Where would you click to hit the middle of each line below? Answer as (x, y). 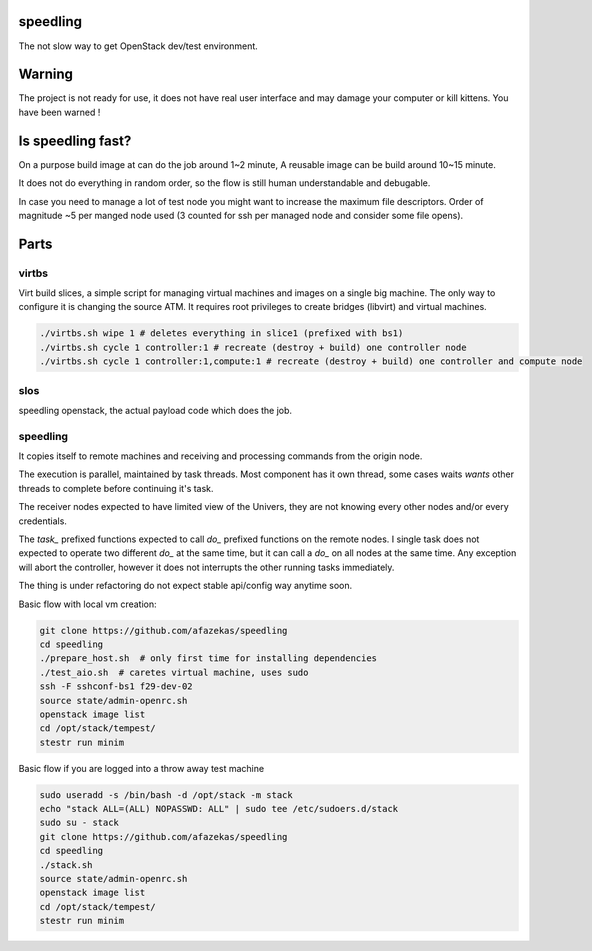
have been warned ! (59, 112)
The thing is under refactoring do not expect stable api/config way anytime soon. (185, 586)
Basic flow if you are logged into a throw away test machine (141, 768)
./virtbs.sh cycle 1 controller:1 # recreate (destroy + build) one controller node (253, 347)
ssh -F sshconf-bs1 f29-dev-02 (116, 686)
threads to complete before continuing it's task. (116, 488)
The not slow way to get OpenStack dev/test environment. (138, 46)
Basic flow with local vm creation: (87, 604)
